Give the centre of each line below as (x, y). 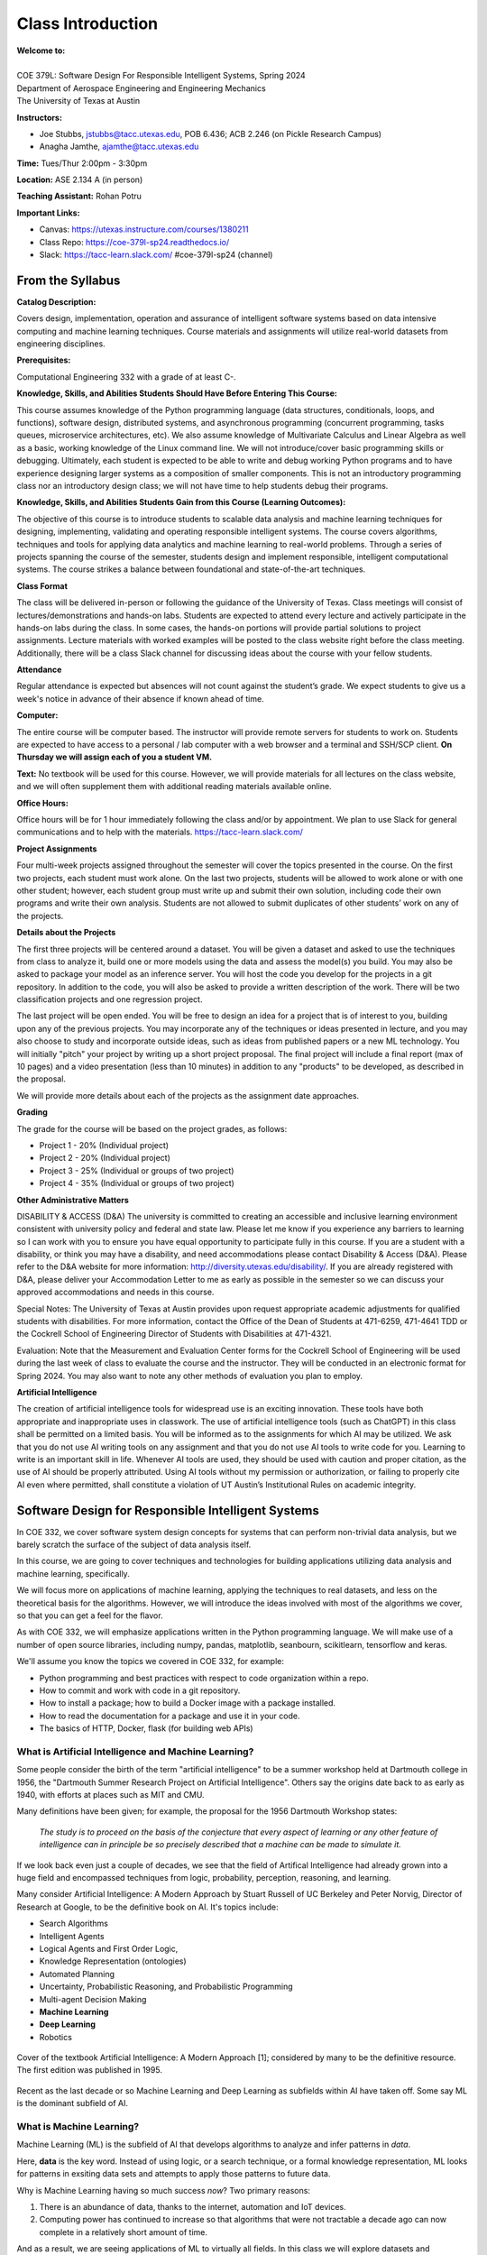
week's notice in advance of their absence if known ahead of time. (141, 698)
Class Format (42, 585)
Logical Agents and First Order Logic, (109, 1948)
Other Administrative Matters (73, 1200)
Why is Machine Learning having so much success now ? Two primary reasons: (164, 2190)
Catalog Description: (56, 301)
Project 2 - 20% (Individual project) (105, 1158)
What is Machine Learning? (78, 2126)
